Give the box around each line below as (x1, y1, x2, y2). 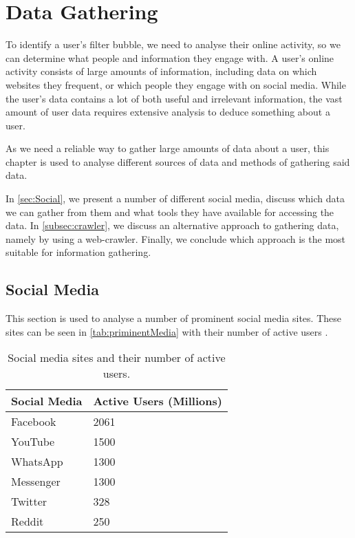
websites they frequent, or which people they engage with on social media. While (6, 77, 346, 92)
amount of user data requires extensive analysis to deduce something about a (6, 105, 330, 119)
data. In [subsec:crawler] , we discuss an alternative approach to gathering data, (6, 218, 339, 233)
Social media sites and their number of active (8, 349, 226, 366)
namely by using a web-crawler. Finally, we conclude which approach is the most (6, 231, 346, 246)
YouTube (11, 433, 55, 450)
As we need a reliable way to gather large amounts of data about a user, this (6, 141, 330, 155)
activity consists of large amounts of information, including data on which (6, 64, 317, 78)
